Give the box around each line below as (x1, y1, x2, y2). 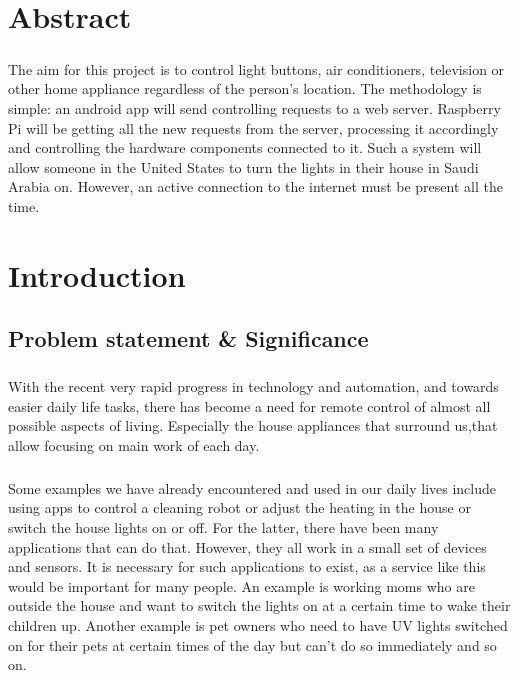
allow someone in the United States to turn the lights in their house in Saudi (8, 156, 479, 177)
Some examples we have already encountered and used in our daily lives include (8, 477, 496, 498)
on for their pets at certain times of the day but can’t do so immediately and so (8, 634, 497, 655)
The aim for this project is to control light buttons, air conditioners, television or (8, 58, 505, 79)
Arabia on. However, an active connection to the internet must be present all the (8, 176, 503, 197)
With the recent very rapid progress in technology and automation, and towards (8, 376, 499, 397)
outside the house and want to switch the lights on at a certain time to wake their (8, 595, 511, 616)
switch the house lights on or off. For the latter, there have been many (8, 516, 439, 537)
